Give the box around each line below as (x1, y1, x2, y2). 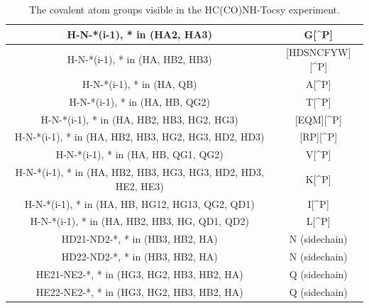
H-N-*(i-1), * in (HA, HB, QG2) (69, 94, 211, 109)
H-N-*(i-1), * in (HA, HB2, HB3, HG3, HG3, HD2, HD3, (15, 165, 264, 180)
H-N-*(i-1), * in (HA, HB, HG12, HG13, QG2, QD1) (24, 196, 255, 211)
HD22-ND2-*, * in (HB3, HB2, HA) (61, 249, 218, 264)
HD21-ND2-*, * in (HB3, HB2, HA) (61, 231, 218, 246)
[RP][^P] (299, 129, 338, 144)
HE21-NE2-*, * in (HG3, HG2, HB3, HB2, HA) (35, 266, 243, 281)
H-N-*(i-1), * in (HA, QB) (82, 76, 197, 91)
